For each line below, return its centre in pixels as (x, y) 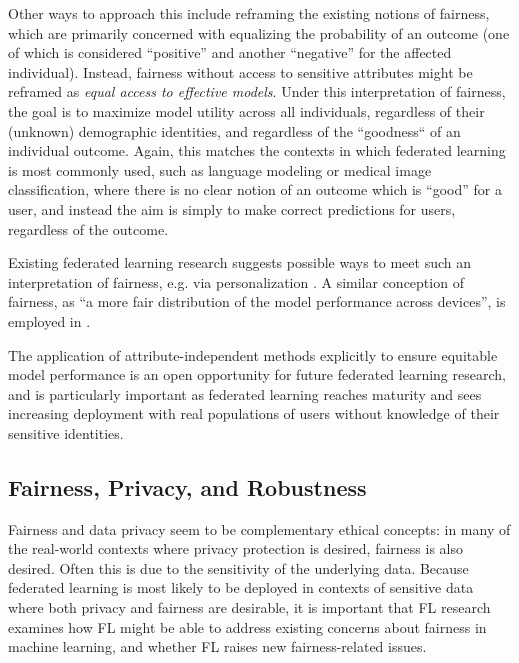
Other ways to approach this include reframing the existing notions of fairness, (249, 13)
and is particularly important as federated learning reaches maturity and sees (245, 393)
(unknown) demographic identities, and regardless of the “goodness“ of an (234, 130)
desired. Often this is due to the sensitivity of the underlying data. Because (238, 567)
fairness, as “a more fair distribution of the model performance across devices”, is (257, 301)
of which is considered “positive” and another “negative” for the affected (230, 52)
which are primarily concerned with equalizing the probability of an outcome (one (259, 32)
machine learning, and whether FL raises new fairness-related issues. (217, 646)
